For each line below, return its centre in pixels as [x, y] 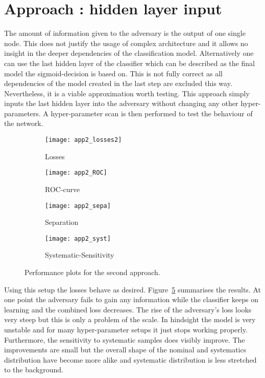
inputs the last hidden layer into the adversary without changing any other [121, 103]
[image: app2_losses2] [83, 140]
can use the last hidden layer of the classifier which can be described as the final [129, 63]
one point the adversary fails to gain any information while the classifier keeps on [131, 299]
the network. [24, 123]
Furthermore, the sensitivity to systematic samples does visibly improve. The [125, 339]
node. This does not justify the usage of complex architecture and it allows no [126, 43]
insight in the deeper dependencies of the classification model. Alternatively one [129, 53]
